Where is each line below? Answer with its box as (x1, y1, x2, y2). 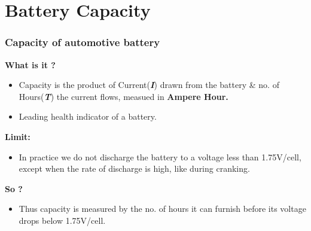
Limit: (5, 130, 31, 142)
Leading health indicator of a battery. (19, 110, 157, 123)
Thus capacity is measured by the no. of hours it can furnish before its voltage (19, 202, 306, 215)
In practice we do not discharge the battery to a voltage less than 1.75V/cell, (19, 150, 301, 163)
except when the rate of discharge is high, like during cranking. (19, 162, 250, 175)
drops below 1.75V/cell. (19, 214, 106, 226)
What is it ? (5, 58, 56, 71)
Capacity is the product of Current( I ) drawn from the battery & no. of (19, 78, 279, 91)
